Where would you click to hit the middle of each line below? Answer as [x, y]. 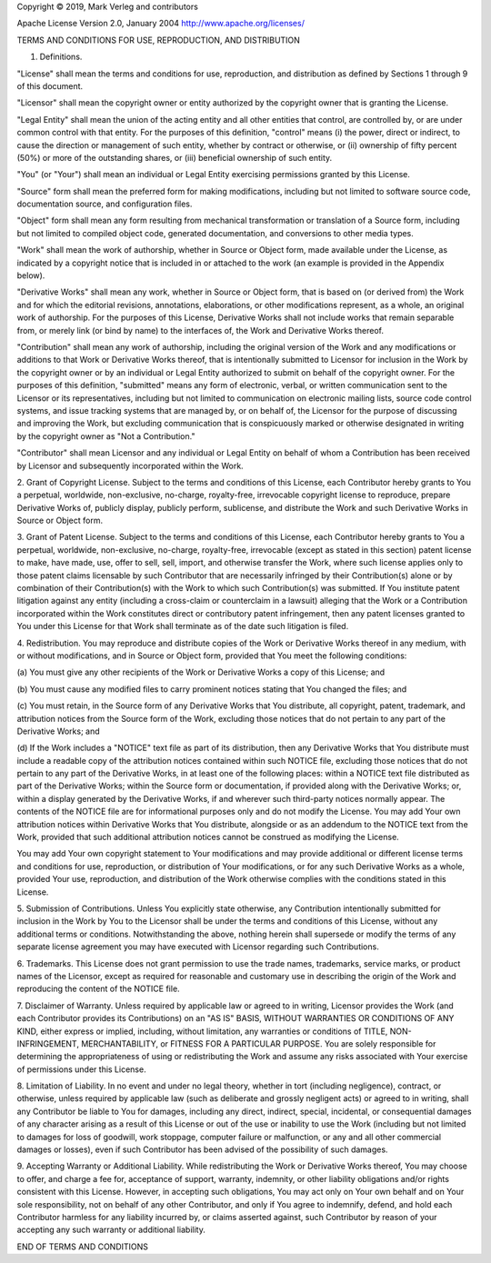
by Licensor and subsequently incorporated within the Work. [130, 466]
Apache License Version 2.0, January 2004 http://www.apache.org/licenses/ [160, 24]
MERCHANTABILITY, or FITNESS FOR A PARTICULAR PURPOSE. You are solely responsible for [258, 1043]
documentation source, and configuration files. [105, 204]
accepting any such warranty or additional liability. [111, 1230]
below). [31, 276]
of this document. [50, 85]
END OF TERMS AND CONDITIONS [83, 1247]
